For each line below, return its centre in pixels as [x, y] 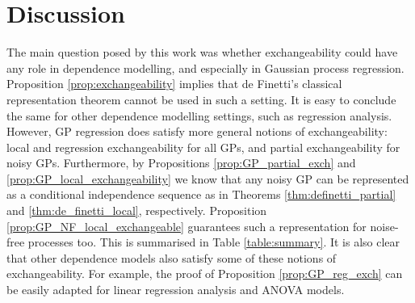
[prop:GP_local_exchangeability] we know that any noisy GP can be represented [208, 178]
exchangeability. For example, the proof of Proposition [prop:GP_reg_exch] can [205, 274]
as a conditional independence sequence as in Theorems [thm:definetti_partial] [201, 194]
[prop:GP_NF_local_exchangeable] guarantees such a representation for [187, 226]
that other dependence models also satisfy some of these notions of [172, 257]
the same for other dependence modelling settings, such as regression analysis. [199, 115]
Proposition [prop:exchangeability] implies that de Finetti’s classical [174, 84]
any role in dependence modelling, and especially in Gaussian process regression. [205, 67]
